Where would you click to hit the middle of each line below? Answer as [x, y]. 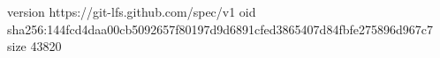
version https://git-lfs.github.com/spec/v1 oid [132, 11]
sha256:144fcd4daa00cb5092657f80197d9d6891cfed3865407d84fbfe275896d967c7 [220, 29]
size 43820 [34, 46]
